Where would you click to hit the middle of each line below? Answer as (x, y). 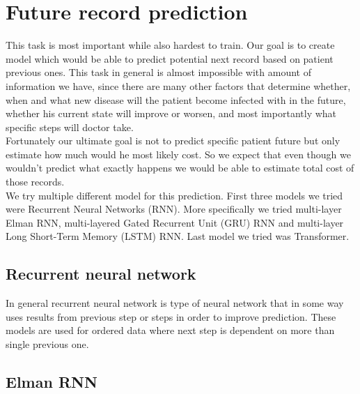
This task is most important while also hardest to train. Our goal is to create (170, 45)
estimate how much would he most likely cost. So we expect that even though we (178, 154)
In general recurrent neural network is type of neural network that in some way (175, 303)
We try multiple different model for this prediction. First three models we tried (174, 195)
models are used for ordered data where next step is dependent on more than (170, 330)
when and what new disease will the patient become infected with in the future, (176, 99)
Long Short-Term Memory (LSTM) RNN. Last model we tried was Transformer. (178, 236)
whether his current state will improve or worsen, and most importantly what (171, 113)
